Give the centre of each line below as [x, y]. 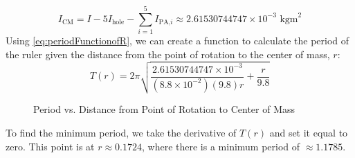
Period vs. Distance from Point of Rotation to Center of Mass [164, 109]
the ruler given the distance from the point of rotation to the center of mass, [168, 54]
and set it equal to [309, 132]
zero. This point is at [50, 146]
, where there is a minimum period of [221, 146]
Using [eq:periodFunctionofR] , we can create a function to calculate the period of [177, 41]
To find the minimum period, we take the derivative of [121, 132]
